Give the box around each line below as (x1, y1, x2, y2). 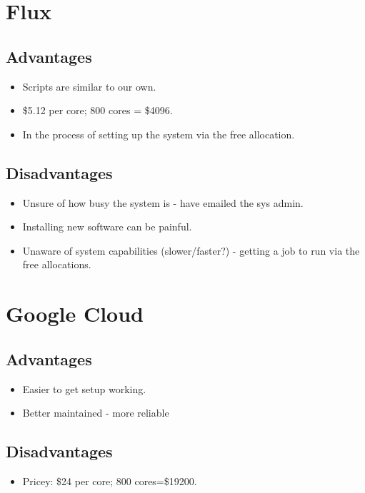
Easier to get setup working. (22, 381, 146, 396)
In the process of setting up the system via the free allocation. (22, 126, 295, 141)
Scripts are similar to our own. (22, 78, 156, 93)
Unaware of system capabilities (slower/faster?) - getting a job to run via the (22, 243, 360, 258)
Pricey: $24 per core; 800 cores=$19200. (22, 473, 197, 488)
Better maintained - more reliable (22, 405, 169, 420)
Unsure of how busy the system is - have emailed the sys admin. (22, 195, 304, 210)
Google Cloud (6, 299, 144, 328)
